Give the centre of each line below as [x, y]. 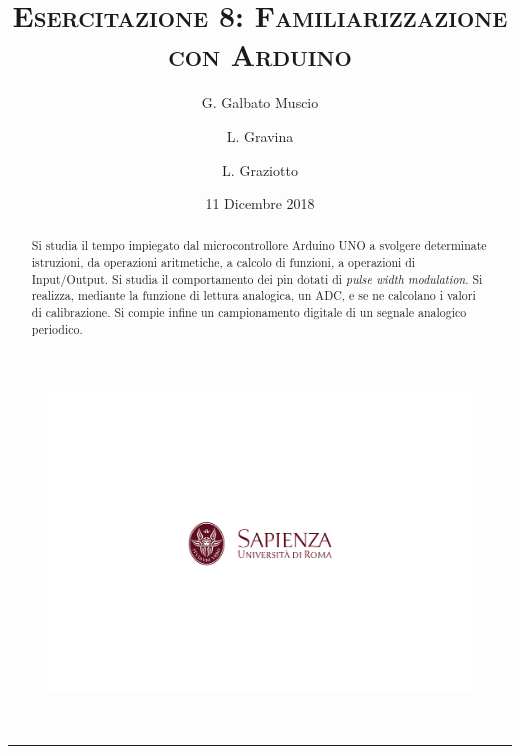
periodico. [57, 328]
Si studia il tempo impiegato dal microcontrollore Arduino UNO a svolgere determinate [259, 245]
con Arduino [260, 54]
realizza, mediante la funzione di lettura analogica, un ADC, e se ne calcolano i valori [253, 295]
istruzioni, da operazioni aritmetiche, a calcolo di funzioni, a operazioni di [223, 262]
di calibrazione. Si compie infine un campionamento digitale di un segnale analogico [249, 312]
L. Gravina [260, 135]
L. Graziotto [260, 169]
